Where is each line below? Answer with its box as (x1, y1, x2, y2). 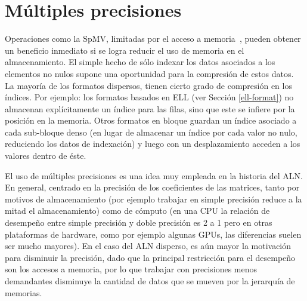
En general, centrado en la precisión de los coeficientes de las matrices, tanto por (5, 181, 300, 193)
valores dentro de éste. (5, 149, 86, 162)
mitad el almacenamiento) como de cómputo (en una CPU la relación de (5, 204, 270, 217)
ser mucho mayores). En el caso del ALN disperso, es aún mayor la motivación (5, 239, 292, 252)
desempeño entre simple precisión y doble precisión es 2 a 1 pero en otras (5, 216, 272, 229)
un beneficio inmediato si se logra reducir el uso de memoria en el (5, 44, 244, 56)
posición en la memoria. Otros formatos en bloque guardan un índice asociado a (5, 114, 297, 127)
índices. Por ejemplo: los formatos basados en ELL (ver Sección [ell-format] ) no (5, 91, 294, 103)
